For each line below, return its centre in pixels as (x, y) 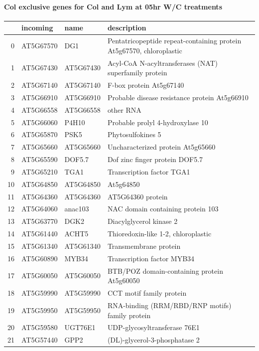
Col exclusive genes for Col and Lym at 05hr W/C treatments (113, 6)
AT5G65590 (40, 159)
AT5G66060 (40, 122)
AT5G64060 (40, 209)
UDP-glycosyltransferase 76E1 (153, 327)
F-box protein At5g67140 (146, 85)
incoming (37, 28)
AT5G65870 (40, 134)
